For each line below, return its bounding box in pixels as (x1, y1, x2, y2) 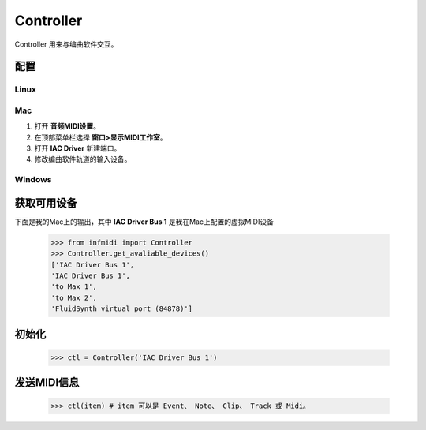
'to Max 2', (50, 293, 98, 302)
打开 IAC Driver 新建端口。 (34, 144, 121, 153)
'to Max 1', (50, 282, 98, 291)
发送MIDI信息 (14, 376, 80, 390)
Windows (14, 174, 52, 185)
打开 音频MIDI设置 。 (34, 122, 100, 131)
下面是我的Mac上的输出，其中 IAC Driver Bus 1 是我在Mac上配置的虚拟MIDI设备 (14, 217, 274, 226)
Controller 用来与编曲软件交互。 (14, 39, 118, 49)
